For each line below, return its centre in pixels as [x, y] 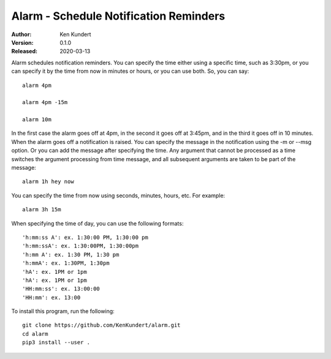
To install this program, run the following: [63, 311]
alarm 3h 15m [42, 210]
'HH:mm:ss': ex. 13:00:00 [61, 289]
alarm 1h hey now [48, 182]
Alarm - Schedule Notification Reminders [118, 16]
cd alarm [35, 334]
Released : [25, 51]
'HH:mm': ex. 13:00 [51, 297]
